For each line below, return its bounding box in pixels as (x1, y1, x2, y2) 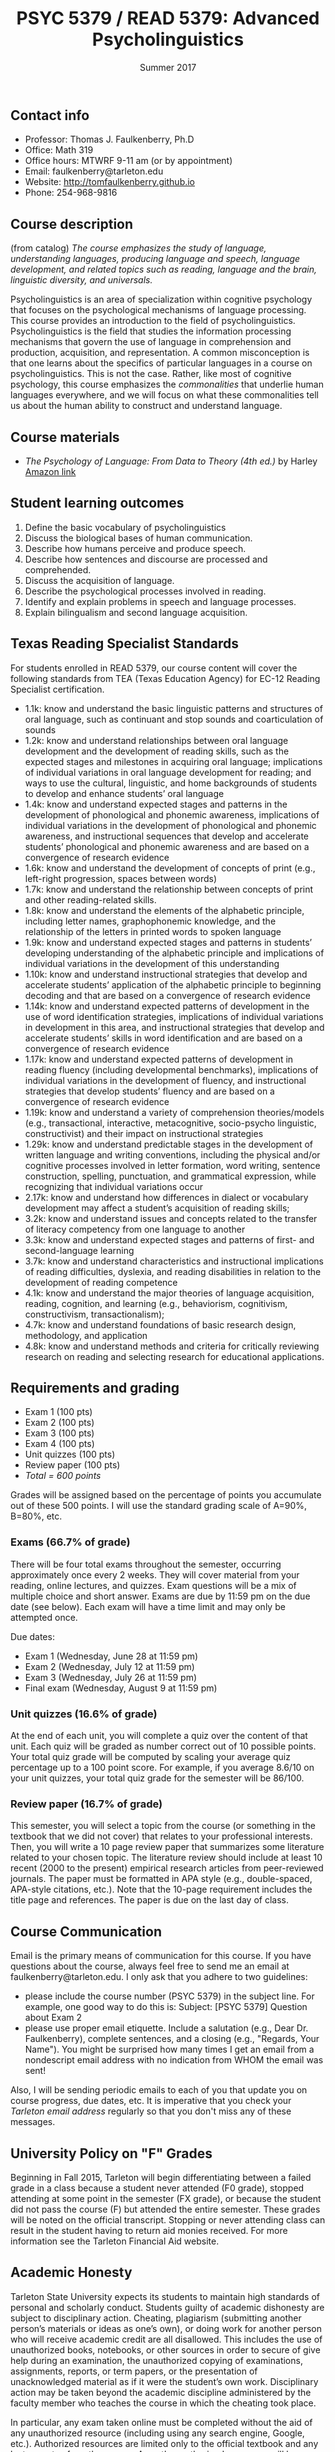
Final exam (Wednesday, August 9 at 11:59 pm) (24, 1682, 218, 1694)
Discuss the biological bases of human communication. (24, 532, 253, 544)
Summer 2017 (139, 61, 197, 73)
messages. (10, 2116, 56, 2128)
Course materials (10, 428, 120, 446)
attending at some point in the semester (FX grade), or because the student (10, 2192, 322, 2204)
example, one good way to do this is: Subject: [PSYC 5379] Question (24, 2001, 308, 2013)
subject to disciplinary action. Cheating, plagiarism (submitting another (10, 2312, 302, 2324)
